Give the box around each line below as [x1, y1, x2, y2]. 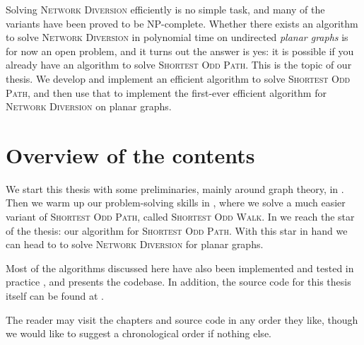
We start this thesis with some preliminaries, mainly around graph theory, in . [6, 181, 344, 196]
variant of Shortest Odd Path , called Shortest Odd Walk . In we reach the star [6, 209, 355, 224]
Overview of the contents [6, 140, 255, 169]
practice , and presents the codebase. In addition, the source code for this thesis [6, 274, 351, 289]
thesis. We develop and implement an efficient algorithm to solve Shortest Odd [6, 71, 351, 86]
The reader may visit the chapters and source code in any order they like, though [6, 312, 358, 327]
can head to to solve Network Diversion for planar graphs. [6, 237, 264, 252]
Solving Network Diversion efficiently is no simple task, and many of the [6, 2, 325, 16]
